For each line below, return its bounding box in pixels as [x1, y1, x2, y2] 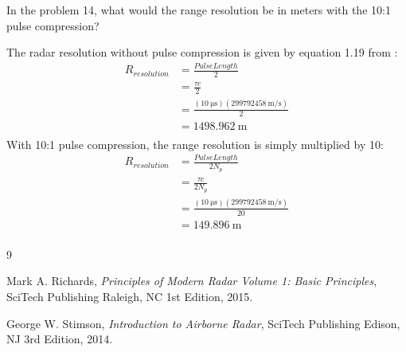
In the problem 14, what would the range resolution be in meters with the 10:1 [6, 2, 391, 18]
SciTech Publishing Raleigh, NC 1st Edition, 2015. [6, 287, 253, 304]
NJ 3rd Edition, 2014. [6, 330, 113, 347]
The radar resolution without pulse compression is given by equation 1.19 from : [6, 44, 398, 61]
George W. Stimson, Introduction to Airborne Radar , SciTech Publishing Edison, [6, 315, 400, 331]
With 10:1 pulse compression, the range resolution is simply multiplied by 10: [6, 135, 384, 152]
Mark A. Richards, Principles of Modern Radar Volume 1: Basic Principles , [6, 272, 377, 289]
